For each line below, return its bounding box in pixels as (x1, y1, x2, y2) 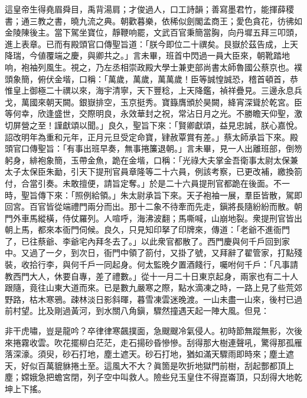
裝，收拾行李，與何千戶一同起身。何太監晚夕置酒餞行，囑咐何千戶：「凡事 (5, 258, 290, 271)
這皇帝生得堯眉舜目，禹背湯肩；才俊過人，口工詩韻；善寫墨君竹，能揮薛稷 (5, 3, 294, 15)
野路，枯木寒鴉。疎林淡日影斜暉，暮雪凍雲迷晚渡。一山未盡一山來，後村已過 (5, 293, 302, 305)
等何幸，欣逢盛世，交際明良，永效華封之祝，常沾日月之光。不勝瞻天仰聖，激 (5, 107, 302, 120)
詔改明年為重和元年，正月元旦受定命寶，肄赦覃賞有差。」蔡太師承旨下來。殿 (5, 130, 298, 143)
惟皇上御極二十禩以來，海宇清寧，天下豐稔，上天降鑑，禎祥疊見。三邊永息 (5, 84, 294, 97)
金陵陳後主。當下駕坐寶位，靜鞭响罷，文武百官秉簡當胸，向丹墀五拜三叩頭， (5, 26, 302, 38)
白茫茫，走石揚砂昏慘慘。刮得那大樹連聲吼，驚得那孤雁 (87, 336, 302, 348)
